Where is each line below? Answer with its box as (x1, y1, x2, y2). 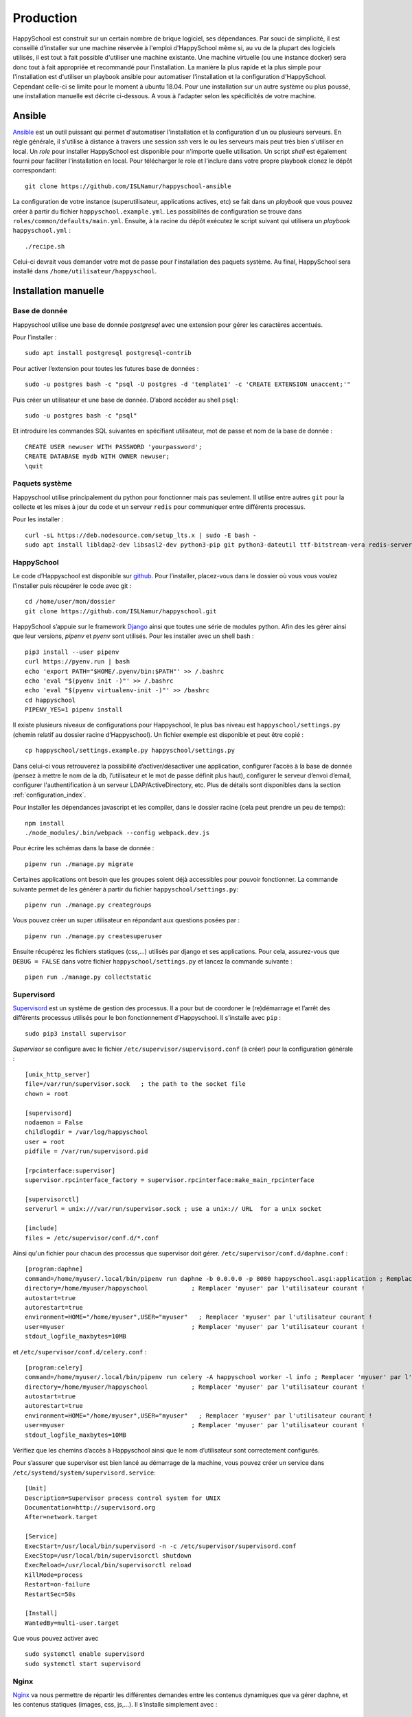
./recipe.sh (25, 242, 65, 250)
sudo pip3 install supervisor (25, 1030, 127, 1037)
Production (12, 10, 78, 25)
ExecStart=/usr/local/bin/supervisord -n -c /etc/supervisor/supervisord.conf (25, 1542, 297, 1550)
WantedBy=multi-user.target (25, 1619, 119, 1627)
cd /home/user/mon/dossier (25, 598, 116, 606)
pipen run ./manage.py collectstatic (25, 973, 152, 981)
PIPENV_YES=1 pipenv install (25, 706, 123, 714)
